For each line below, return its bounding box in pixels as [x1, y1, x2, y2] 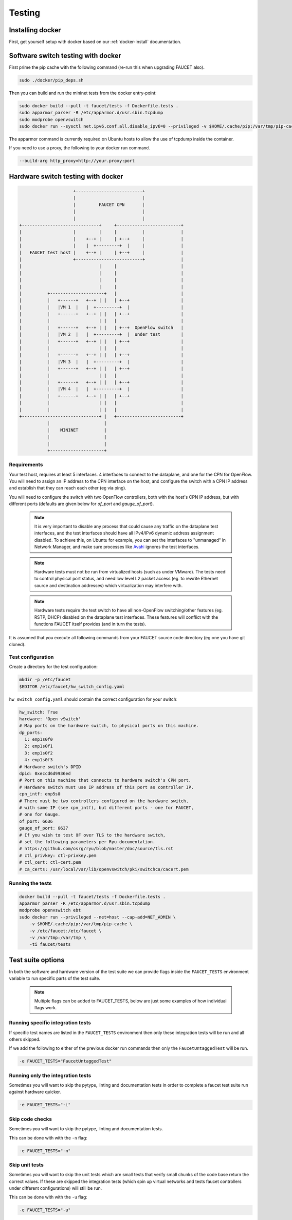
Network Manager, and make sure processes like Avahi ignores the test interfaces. [34, 544, 200, 550]
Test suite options [9, 956, 65, 964]
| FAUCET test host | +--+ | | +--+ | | [19, 249, 184, 255]
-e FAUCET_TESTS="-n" [19, 1148, 71, 1154]
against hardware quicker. [9, 1089, 61, 1095]
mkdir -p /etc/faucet [19, 677, 71, 683]
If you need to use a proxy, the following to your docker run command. [9, 145, 150, 151]
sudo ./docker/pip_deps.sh [19, 77, 84, 83]
